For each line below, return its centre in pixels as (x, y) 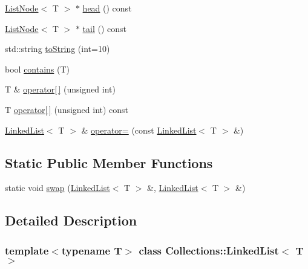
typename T (92, 250)
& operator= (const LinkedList (139, 130)
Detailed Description (71, 220)
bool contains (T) (38, 69)
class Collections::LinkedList (209, 250)
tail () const (105, 28)
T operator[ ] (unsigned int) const (67, 109)
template (27, 250)
